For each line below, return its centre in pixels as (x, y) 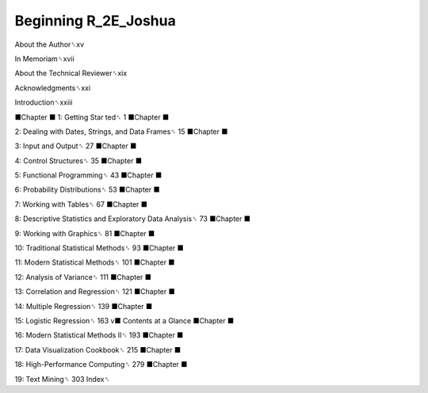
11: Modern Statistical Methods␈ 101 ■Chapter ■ (95, 262)
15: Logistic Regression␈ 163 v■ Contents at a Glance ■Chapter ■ (124, 320)
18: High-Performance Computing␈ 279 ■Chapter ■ (101, 364)
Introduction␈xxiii (44, 102)
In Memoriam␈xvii (44, 59)
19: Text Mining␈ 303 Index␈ (62, 379)
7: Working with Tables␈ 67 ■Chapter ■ (81, 204)
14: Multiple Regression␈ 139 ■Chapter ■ (84, 306)
